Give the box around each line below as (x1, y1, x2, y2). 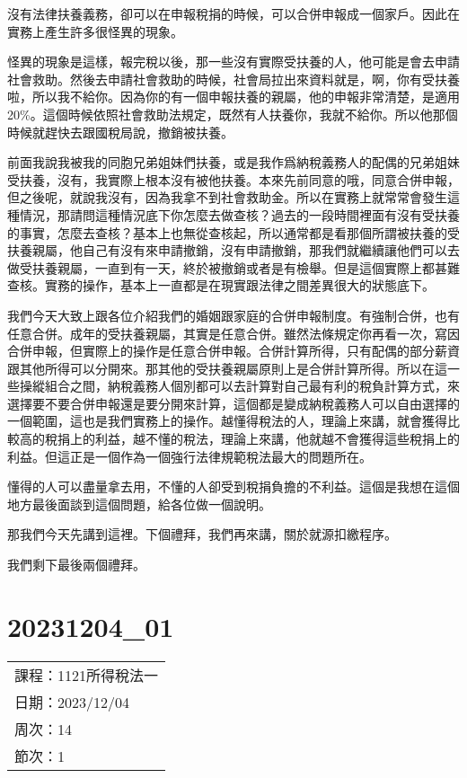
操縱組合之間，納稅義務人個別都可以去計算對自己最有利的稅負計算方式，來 (19, 376, 460, 395)
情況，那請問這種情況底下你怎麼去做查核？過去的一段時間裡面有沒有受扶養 (19, 205, 460, 224)
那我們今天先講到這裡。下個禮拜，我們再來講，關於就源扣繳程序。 (7, 525, 397, 544)
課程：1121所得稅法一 (14, 664, 159, 685)
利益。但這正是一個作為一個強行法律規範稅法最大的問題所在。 (7, 446, 372, 465)
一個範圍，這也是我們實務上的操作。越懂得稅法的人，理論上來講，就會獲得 (7, 411, 447, 430)
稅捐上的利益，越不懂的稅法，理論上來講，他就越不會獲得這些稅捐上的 (44, 429, 460, 448)
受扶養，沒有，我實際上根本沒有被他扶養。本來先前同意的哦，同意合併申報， (7, 170, 460, 189)
